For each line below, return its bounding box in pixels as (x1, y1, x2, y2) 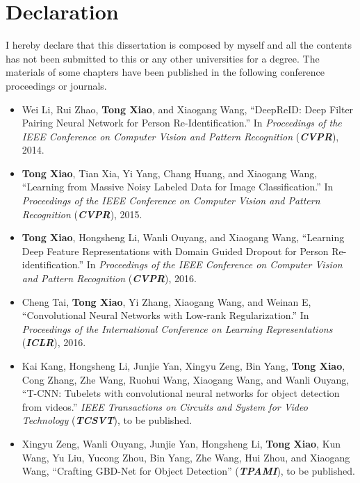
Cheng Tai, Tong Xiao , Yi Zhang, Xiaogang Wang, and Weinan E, (22, 294, 311, 309)
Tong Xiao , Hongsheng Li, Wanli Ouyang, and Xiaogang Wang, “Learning (22, 230, 345, 245)
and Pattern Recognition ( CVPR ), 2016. (22, 271, 197, 286)
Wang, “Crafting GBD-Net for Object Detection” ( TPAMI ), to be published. (22, 464, 355, 478)
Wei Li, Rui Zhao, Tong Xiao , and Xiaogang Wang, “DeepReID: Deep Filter (22, 101, 354, 116)
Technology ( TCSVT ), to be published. (22, 413, 193, 427)
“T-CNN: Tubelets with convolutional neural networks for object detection (22, 386, 340, 400)
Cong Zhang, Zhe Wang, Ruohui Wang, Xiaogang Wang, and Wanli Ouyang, (22, 372, 350, 386)
